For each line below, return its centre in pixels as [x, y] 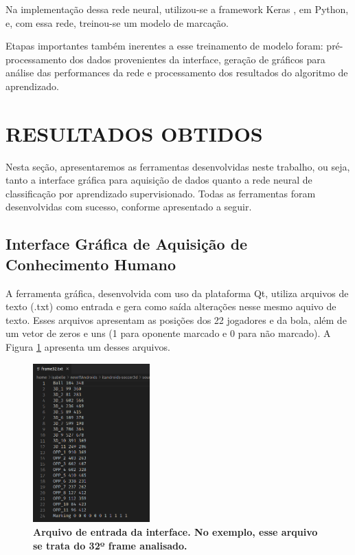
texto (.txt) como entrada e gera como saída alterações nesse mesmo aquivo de [171, 306]
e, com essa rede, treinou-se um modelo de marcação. [117, 22]
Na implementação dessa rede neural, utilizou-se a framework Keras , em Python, [177, 9]
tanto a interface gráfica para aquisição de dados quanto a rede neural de [159, 180]
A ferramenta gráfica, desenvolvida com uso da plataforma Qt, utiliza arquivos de [177, 293]
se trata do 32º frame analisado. [110, 545]
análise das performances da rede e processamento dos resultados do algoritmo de [177, 73]
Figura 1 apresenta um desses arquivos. [88, 347]
